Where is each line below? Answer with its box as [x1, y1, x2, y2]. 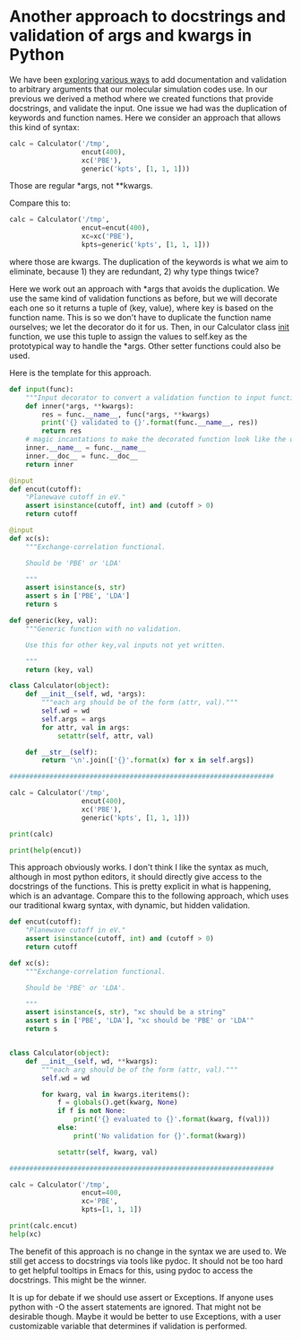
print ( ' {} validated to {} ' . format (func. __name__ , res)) [41, 418, 258, 427]
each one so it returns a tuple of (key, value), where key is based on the [9, 302, 274, 313]
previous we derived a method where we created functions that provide [9, 92, 274, 104]
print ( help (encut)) [9, 845, 82, 854]
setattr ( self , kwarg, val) [56, 1147, 159, 1157]
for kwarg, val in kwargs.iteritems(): [41, 1090, 191, 1099]
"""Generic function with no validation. [25, 624, 182, 634]
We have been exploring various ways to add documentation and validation [9, 74, 288, 84]
